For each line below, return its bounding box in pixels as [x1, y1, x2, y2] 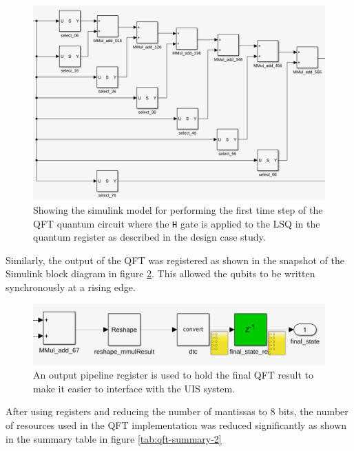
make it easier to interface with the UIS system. [33, 381, 236, 395]
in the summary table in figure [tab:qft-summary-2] [6, 431, 222, 445]
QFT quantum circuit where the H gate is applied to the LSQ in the [33, 216, 320, 230]
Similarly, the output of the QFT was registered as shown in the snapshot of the [6, 252, 344, 267]
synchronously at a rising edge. [6, 280, 136, 294]
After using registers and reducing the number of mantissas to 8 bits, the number [6, 404, 348, 419]
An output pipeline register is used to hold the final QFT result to [33, 368, 314, 382]
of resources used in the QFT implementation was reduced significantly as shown [6, 418, 347, 432]
